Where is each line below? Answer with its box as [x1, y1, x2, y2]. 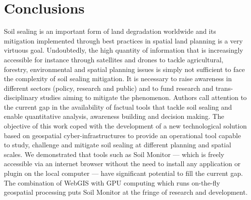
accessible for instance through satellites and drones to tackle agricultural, [4, 54, 223, 64]
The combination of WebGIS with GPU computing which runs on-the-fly [4, 177, 220, 187]
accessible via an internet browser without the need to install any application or [4, 158, 241, 169]
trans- [215, 83, 233, 93]
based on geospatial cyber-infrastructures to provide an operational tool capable [4, 130, 241, 140]
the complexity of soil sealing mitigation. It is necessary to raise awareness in [4, 73, 232, 84]
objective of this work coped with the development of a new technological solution [4, 121, 247, 131]
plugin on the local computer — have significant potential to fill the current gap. [4, 168, 243, 178]
